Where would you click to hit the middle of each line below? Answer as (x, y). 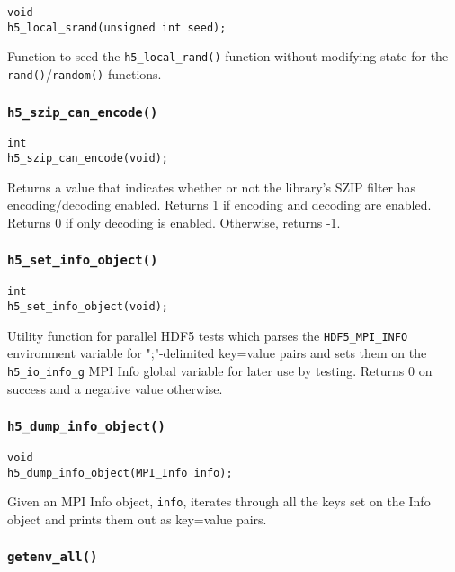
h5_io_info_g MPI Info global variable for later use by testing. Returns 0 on (220, 370)
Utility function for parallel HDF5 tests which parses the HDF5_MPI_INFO (208, 335)
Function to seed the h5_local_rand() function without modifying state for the (228, 56)
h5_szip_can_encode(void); (88, 159)
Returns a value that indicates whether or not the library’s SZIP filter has (212, 187)
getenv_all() (53, 557)
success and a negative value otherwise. (115, 388)
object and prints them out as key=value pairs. (137, 518)
